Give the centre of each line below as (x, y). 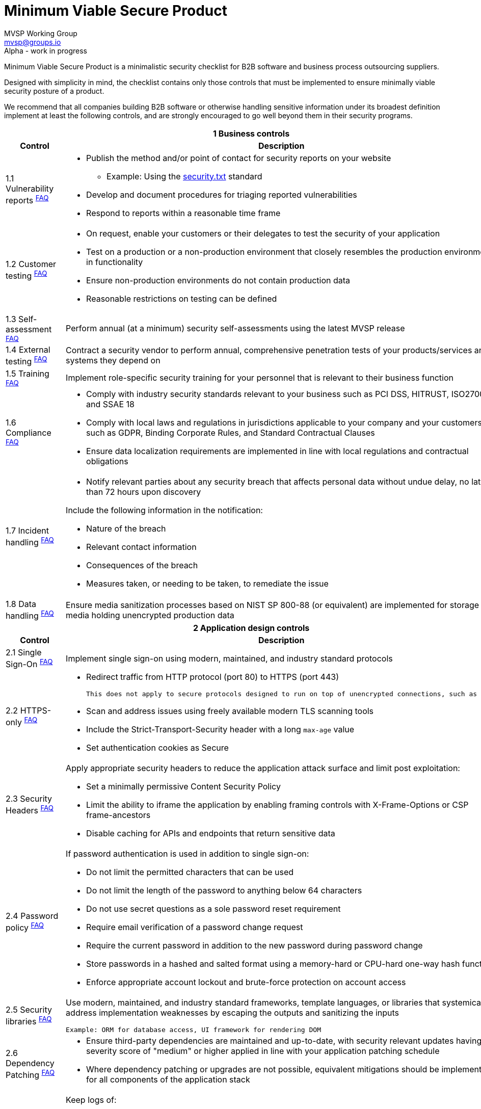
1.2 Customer (31, 264)
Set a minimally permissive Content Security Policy (183, 786)
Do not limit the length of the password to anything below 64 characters (224, 890)
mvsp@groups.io (33, 42)
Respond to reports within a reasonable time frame (183, 213)
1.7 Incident (28, 531)
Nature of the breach (126, 529)
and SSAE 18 (110, 404)
